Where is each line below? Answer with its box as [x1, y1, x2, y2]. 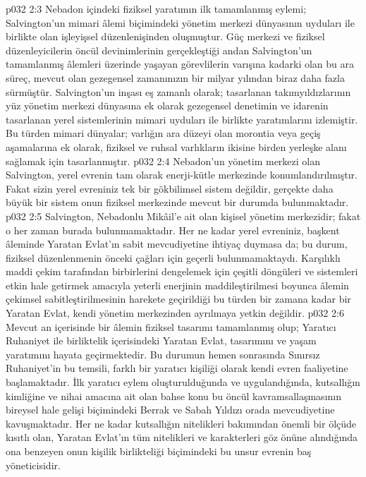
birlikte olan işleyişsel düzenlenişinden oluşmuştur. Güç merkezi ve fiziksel [6, 29, 325, 44]
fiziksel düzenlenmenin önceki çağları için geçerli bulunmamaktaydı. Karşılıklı [6, 250, 341, 265]
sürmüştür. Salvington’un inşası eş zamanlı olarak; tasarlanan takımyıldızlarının [6, 84, 351, 99]
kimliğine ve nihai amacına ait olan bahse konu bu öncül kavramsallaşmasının [6, 388, 341, 403]
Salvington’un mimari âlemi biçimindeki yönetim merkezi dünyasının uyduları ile [6, 15, 355, 30]
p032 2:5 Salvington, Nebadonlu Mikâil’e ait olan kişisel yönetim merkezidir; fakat [6, 208, 361, 223]
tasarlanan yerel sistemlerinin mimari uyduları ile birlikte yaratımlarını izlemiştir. [6, 111, 358, 126]
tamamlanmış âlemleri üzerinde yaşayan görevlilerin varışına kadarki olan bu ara [6, 56, 355, 71]
